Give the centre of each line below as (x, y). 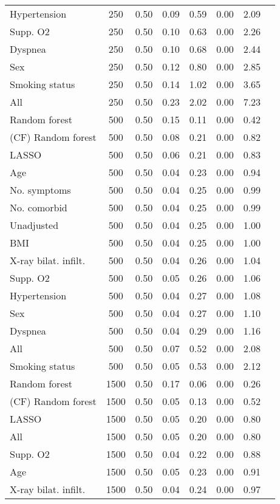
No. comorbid (39, 207)
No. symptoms (40, 190)
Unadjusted (34, 225)
